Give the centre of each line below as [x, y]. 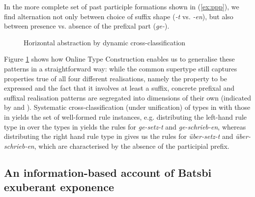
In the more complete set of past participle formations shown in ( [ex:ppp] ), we [122, 6]
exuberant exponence [59, 187]
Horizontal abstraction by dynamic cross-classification [105, 42]
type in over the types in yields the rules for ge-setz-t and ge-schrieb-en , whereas [125, 126]
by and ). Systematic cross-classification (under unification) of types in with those [127, 107]
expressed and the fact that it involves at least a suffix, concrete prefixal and [119, 88]
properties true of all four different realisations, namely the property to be [116, 78]
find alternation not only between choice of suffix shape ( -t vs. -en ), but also [119, 16]
